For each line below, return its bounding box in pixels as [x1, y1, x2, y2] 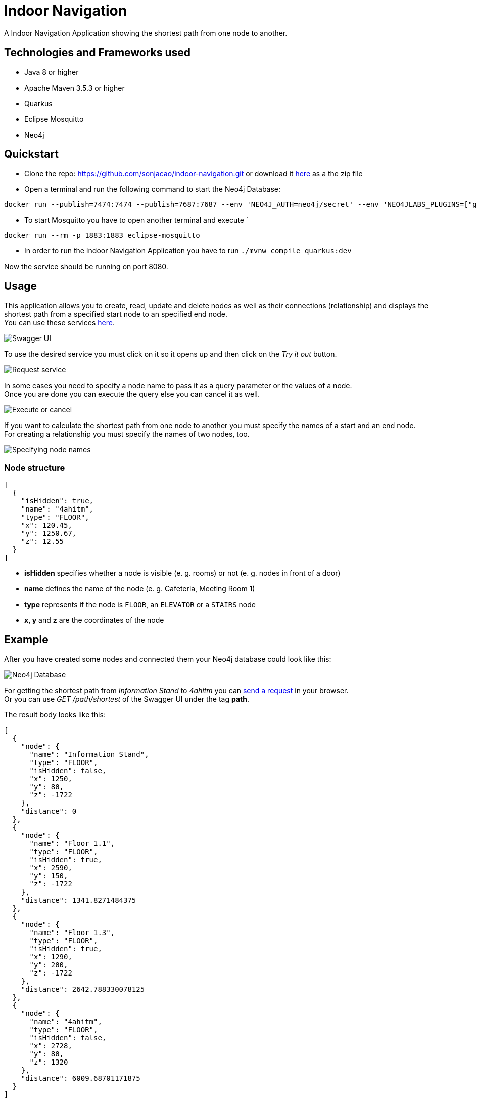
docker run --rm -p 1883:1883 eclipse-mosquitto [4, 231, 200, 240]
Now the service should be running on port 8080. [4, 262, 168, 271]
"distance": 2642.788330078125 [21, 985, 145, 993]
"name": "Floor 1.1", [29, 839, 115, 847]
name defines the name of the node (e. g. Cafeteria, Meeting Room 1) [24, 584, 255, 594]
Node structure [4, 462, 65, 473]
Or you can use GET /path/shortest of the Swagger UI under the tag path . [4, 694, 250, 703]
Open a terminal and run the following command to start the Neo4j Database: [24, 185, 281, 194]
